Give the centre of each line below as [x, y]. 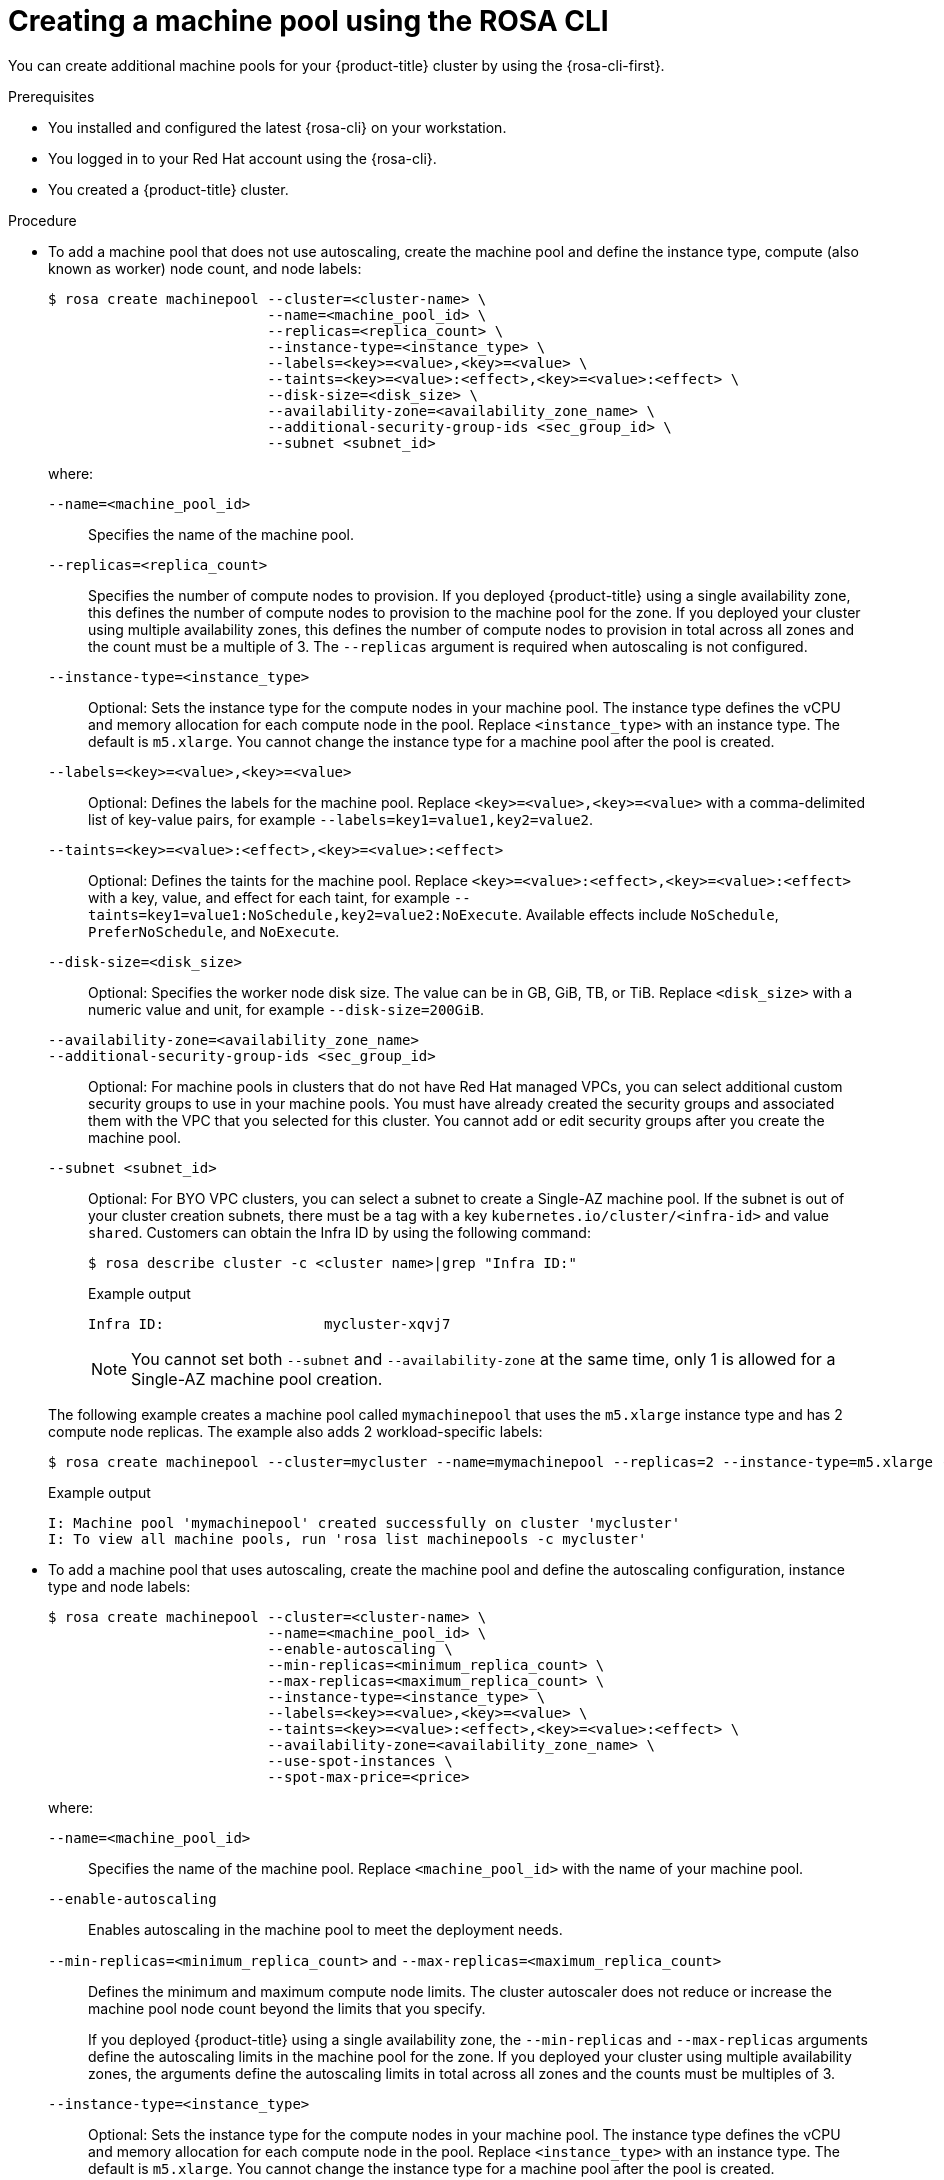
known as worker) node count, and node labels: [205, 268]
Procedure [42, 220]
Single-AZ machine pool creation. [257, 1378]
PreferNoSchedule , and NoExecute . [214, 931]
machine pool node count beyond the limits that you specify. [287, 2008]
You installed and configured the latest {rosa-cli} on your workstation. [277, 127]
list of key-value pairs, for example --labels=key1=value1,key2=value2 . [341, 819]
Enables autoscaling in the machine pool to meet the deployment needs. [325, 1929]
